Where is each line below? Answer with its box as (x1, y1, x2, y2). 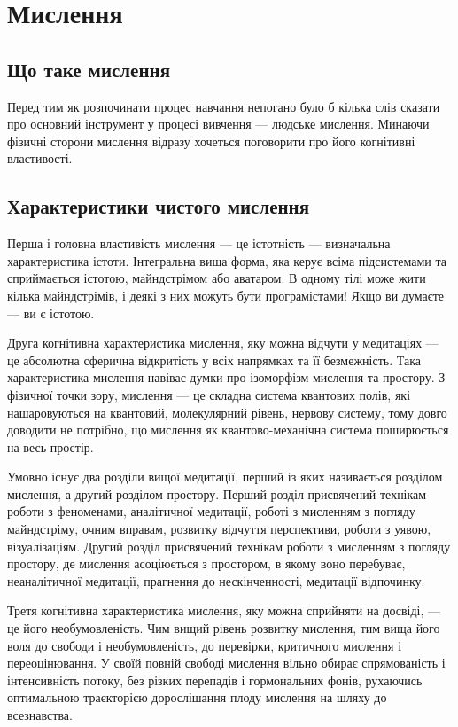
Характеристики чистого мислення (7, 192, 310, 220)
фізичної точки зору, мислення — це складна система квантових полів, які (7, 385, 411, 403)
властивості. (7, 149, 73, 168)
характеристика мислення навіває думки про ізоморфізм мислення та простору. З (7, 368, 446, 387)
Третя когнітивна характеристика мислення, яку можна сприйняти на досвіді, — (7, 601, 441, 620)
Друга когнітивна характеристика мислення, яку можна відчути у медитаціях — (7, 333, 439, 352)
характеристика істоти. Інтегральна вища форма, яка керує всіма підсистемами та (7, 251, 447, 270)
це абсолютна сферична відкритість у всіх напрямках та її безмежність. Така (7, 350, 421, 369)
